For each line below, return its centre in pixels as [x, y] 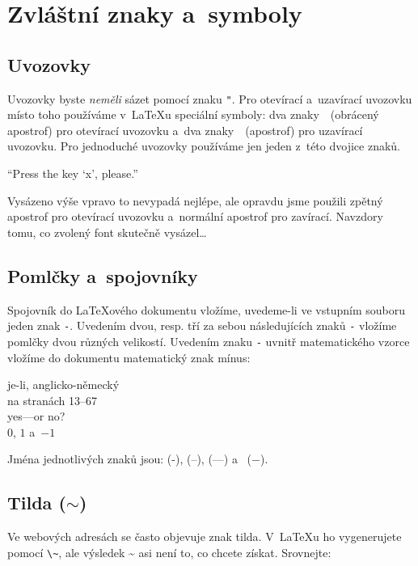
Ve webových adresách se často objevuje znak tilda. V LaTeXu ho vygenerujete [205, 536]
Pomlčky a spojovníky [103, 275]
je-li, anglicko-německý [63, 384]
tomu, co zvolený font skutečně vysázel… [107, 232]
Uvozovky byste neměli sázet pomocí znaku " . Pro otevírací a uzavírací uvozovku [210, 98]
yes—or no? [36, 416]
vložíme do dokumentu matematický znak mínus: [129, 357]
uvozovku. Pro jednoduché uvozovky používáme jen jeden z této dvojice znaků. [204, 146]
